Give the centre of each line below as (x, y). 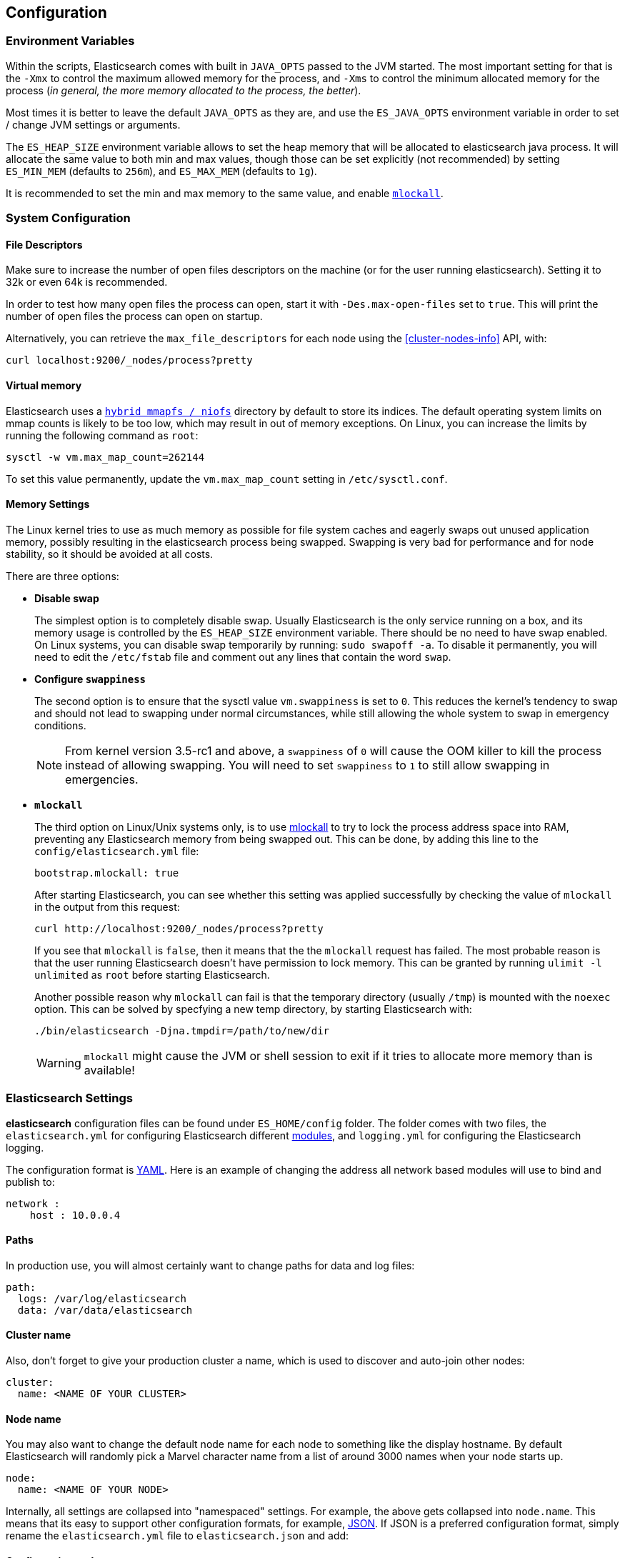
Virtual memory (44, 385)
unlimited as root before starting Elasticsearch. (152, 974)
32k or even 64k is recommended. (87, 282)
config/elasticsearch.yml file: (117, 851)
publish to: (30, 1182)
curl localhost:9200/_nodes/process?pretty (129, 360)
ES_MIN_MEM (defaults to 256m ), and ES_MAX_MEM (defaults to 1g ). (161, 171)
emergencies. (102, 779)
